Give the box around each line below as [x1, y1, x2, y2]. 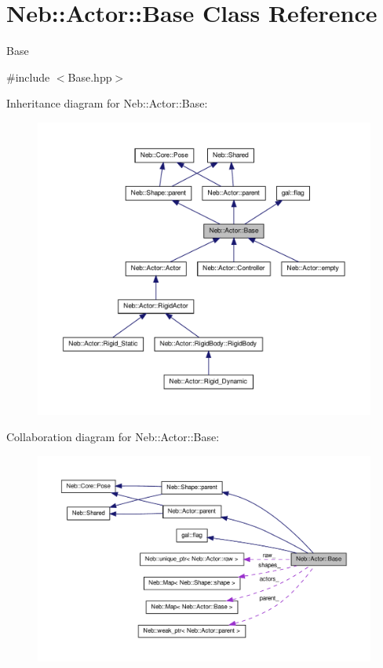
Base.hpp [67, 68, 112, 85]
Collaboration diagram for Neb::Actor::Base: [6, 429, 220, 445]
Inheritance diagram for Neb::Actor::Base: [6, 95, 208, 111]
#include [6, 68, 50, 85]
